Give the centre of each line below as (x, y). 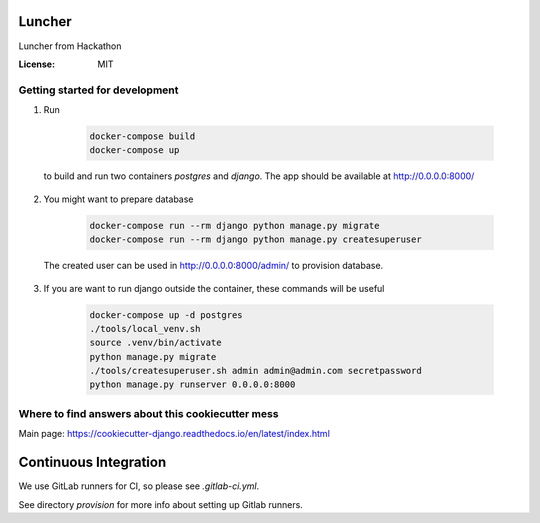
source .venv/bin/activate (155, 343)
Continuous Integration (92, 462)
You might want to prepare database (118, 199)
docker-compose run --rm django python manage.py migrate (234, 225)
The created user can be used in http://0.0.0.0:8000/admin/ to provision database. (213, 266)
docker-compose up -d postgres (166, 314)
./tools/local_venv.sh (145, 328)
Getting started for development (98, 90)
